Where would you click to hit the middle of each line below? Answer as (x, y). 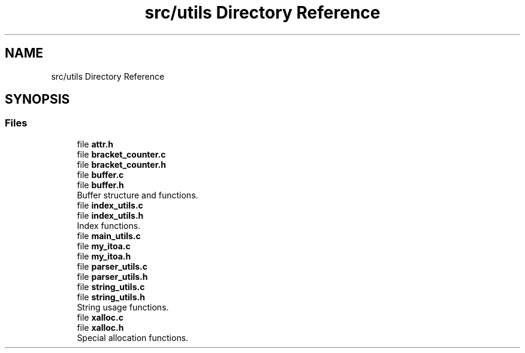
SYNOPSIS (37, 99)
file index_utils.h (110, 215)
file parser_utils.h (112, 276)
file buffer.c (100, 174)
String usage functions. (123, 307)
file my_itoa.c (104, 246)
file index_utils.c (110, 205)
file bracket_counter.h (121, 164)
